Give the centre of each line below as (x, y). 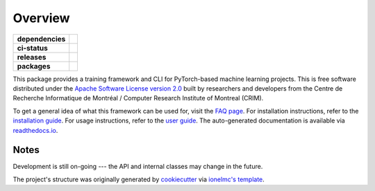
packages (34, 66)
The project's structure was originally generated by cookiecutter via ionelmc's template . (139, 179)
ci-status (32, 48)
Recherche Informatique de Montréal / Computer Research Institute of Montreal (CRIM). (138, 98)
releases (32, 57)
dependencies (41, 39)
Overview (41, 18)
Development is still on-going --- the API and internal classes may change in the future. (138, 167)
